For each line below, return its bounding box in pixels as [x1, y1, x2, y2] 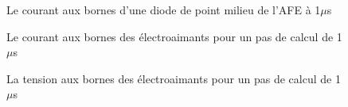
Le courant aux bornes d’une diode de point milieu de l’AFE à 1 [6, 2, 321, 17]
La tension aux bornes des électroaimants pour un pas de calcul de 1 [6, 70, 341, 86]
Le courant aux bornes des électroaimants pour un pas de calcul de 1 [6, 28, 342, 44]
